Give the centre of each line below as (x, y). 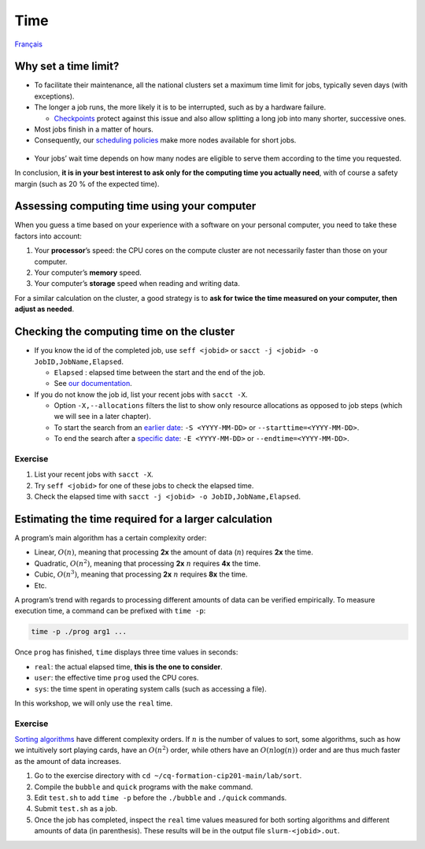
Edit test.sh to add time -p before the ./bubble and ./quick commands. (161, 798)
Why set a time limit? (67, 67)
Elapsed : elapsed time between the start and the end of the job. (159, 372)
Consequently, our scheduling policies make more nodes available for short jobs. (165, 140)
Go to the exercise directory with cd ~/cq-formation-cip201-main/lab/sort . (168, 776)
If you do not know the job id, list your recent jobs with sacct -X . (141, 395)
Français (29, 44)
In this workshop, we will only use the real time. (94, 703)
